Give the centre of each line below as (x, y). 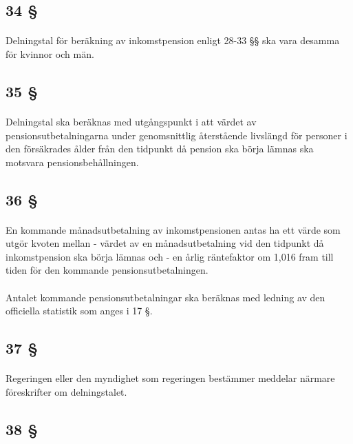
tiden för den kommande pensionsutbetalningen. (107, 270)
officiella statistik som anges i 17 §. (79, 311)
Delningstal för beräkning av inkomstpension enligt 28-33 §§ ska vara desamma (173, 40)
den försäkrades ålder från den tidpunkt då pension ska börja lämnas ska (160, 149)
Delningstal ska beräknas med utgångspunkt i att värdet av (131, 121)
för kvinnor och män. (50, 53)
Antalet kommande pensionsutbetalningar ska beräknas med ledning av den (165, 297)
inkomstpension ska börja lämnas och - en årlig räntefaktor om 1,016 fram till (170, 256)
